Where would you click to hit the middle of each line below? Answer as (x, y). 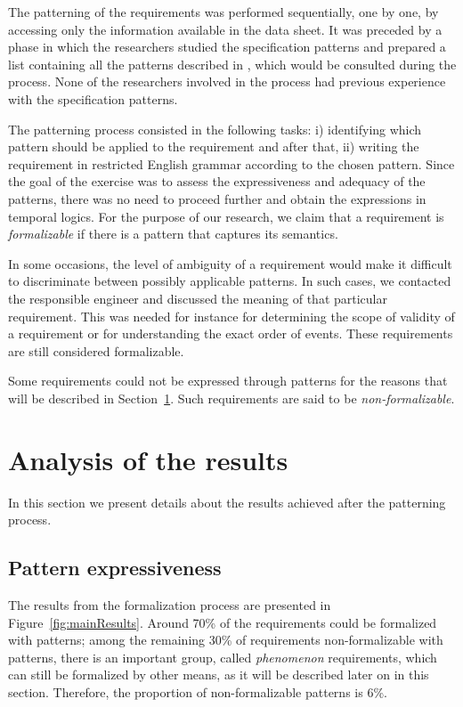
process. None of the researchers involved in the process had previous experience (227, 81)
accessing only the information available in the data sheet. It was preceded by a (225, 29)
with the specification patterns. (93, 98)
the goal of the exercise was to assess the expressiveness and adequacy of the (217, 181)
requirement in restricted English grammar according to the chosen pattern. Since (231, 163)
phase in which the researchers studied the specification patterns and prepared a (227, 47)
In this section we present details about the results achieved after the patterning (227, 502)
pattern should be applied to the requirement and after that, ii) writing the (214, 146)
